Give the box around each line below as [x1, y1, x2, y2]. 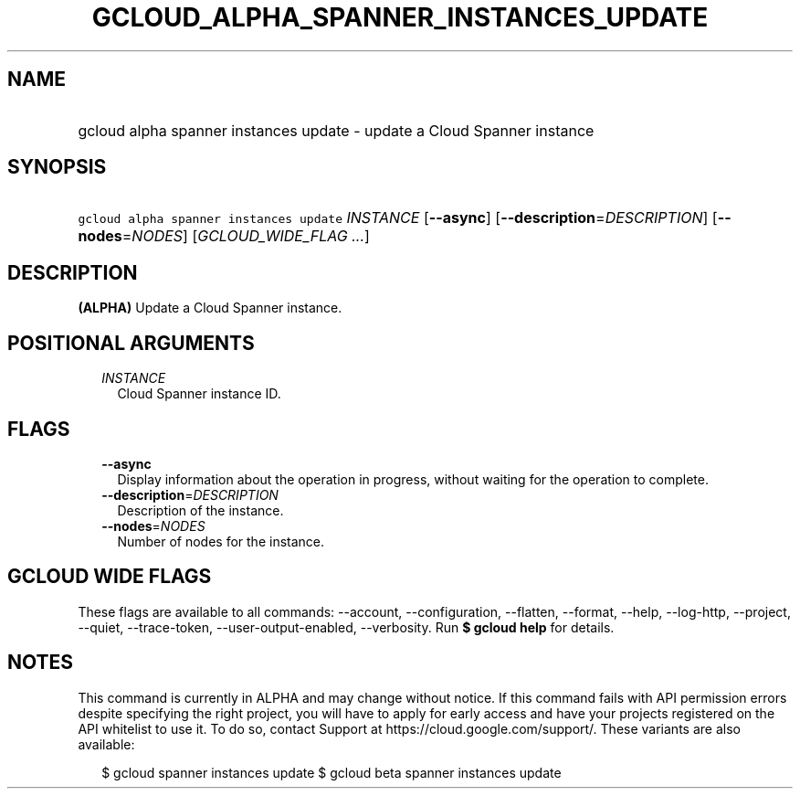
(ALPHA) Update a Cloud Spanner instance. [78, 300, 342, 316]
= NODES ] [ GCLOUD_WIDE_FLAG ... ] [121, 227, 370, 246]
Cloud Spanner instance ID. [117, 386, 281, 402]
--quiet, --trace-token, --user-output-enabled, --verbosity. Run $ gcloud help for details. [78, 619, 615, 635]
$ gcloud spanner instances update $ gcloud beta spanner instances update [101, 764, 562, 780]
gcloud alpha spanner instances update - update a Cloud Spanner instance [78, 121, 595, 140]
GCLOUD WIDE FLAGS [7, 565, 212, 589]
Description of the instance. [117, 502, 284, 518]
